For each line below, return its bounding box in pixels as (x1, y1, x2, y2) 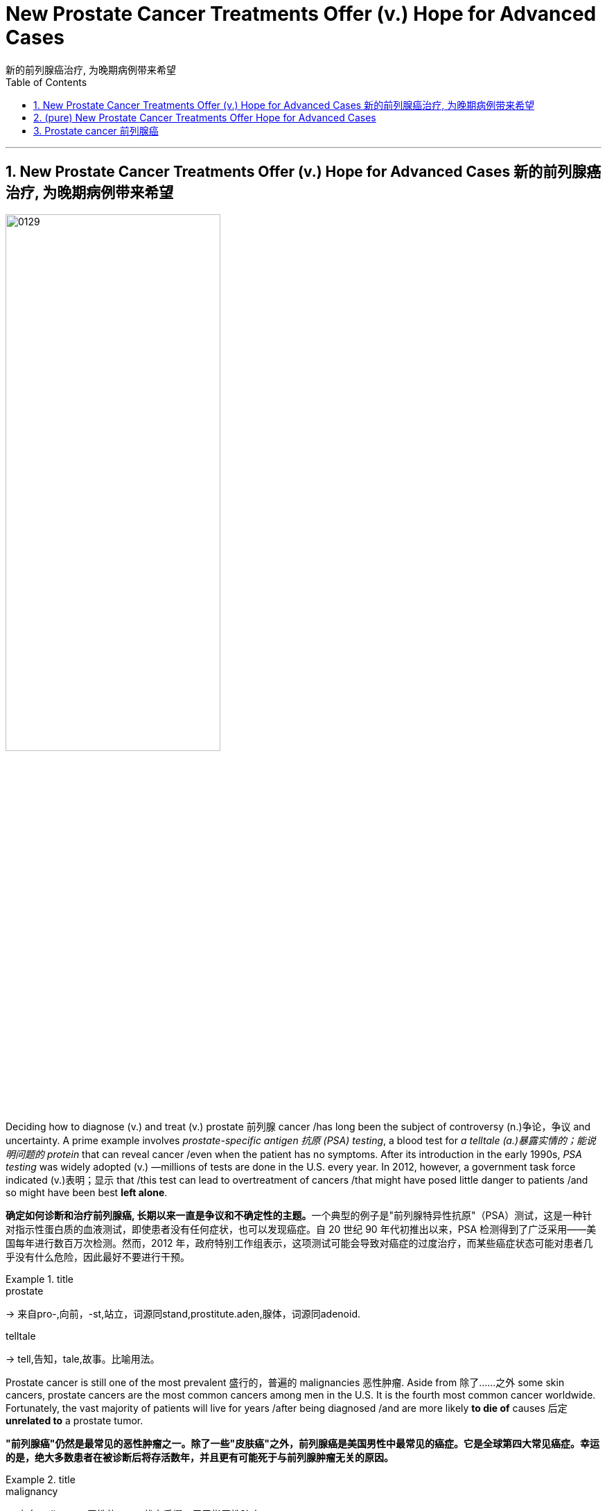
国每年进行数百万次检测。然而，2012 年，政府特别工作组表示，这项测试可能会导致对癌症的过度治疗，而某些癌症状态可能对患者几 (6, 1236, 593, 1249)
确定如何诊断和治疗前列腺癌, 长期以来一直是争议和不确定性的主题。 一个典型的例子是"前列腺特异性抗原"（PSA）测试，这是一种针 (6, 1209, 592, 1221)
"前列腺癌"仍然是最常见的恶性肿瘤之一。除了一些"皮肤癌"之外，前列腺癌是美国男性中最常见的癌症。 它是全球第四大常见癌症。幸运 (6, 1437, 599, 1449)
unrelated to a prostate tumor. (6, 1414, 143, 1426)
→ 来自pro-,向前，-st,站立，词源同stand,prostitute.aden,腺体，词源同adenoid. (6, 1307, 361, 1320)
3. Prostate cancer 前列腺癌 (33, 124, 159, 137)
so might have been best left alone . (6, 1186, 168, 1198)
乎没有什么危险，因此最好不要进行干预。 (6, 1250, 190, 1263)
